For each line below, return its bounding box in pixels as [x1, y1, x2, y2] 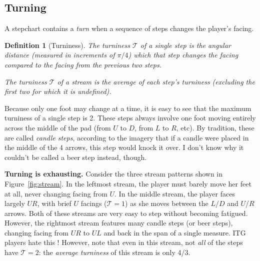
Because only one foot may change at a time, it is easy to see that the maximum [4, 102, 251, 113]
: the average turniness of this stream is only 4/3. [38, 247, 190, 257]
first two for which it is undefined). [4, 86, 111, 96]
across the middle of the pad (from [4, 122, 111, 132]
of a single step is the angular [140, 39, 231, 50]
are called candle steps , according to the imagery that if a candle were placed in [4, 132, 249, 142]
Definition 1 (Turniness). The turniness [4, 39, 130, 50]
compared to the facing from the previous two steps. [4, 59, 161, 69]
